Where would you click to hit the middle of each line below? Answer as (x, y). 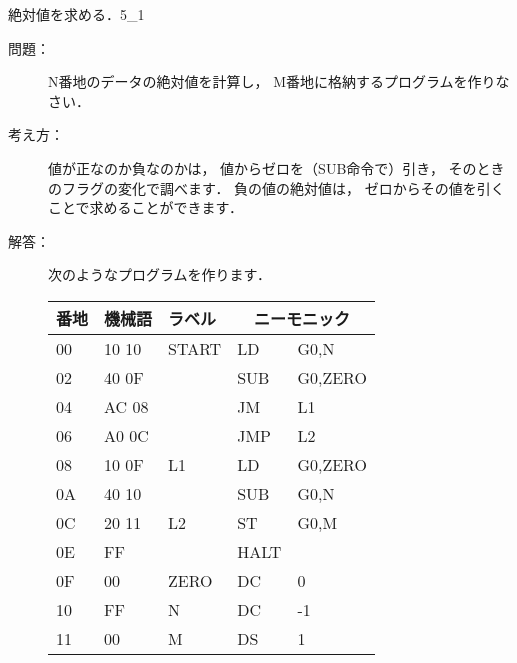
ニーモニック (302, 318)
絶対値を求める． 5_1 (76, 14)
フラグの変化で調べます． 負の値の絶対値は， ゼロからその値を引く (283, 187)
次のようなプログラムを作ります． (160, 274)
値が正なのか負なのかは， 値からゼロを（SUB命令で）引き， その (262, 167)
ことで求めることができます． (146, 207)
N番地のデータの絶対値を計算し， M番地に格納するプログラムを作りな (279, 81)
